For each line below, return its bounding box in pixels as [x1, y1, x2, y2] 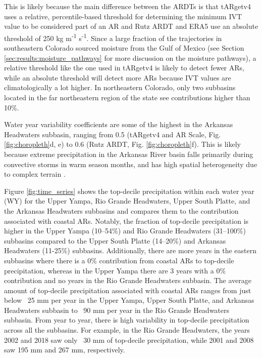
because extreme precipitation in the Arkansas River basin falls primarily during [4, 148, 253, 159]
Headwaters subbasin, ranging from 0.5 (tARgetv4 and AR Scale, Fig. [4, 129, 221, 139]
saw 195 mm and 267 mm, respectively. [4, 344, 125, 355]
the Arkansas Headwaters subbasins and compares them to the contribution [4, 205, 239, 216]
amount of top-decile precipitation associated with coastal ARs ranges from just [4, 285, 251, 295]
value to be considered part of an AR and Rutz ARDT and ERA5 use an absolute [4, 21, 258, 31]
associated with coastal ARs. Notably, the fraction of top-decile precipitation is [4, 215, 249, 226]
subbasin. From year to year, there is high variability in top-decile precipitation [4, 314, 249, 325]
